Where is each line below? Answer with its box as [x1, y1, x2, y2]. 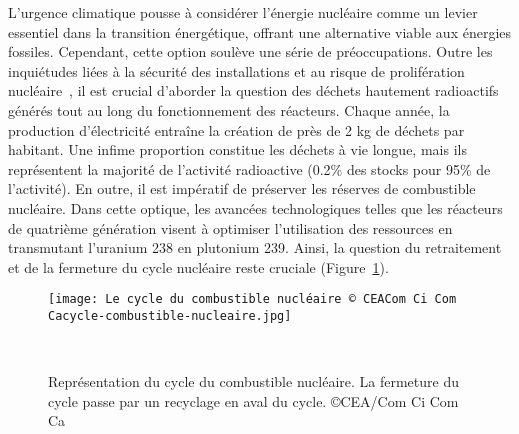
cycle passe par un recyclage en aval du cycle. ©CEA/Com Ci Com [48, 390, 459, 411]
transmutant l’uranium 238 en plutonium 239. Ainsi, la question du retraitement [8, 237, 502, 258]
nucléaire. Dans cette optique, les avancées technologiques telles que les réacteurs [8, 197, 503, 218]
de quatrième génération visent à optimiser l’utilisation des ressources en [8, 217, 453, 238]
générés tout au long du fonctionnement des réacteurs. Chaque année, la [8, 99, 450, 120]
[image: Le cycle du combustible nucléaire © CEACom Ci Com [48, 292, 457, 307]
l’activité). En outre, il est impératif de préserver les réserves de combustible [8, 178, 476, 199]
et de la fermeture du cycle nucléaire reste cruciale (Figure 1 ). [8, 256, 389, 277]
